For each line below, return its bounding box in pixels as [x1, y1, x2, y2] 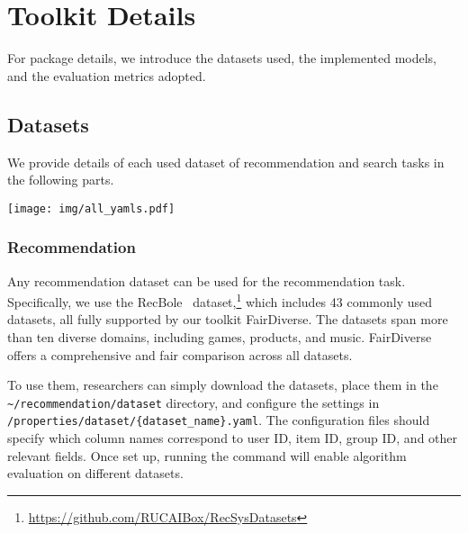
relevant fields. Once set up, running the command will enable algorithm [7, 446, 407, 465]
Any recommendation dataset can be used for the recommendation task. [7, 271, 406, 290]
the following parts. [7, 170, 114, 189]
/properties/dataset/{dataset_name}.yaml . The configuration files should [7, 411, 430, 429]
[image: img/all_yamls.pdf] [7, 202, 175, 215]
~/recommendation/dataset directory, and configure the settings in [7, 393, 380, 411]
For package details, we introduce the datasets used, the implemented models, [7, 49, 437, 68]
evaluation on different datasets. [7, 464, 184, 483]
